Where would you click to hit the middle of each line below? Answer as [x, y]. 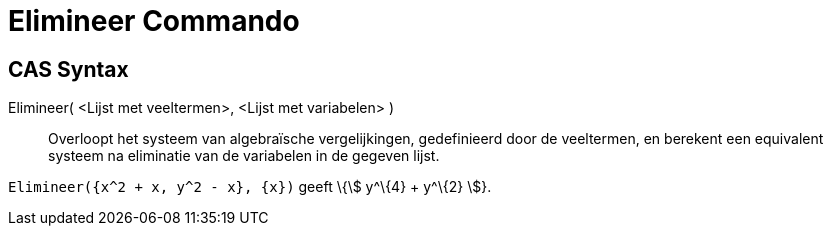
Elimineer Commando [154, 21]
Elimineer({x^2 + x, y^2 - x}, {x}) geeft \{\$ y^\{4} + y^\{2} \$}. [250, 187]
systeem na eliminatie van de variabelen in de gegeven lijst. [244, 156]
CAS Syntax [68, 69]
